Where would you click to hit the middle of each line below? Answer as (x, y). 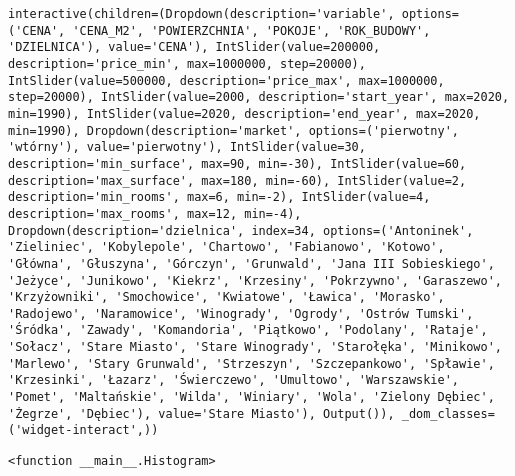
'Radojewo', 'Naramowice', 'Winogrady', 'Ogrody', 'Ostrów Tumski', (241, 313)
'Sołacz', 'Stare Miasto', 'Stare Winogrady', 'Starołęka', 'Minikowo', (255, 347)
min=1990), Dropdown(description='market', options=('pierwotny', (234, 130)
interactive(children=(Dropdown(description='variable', (201, 14)
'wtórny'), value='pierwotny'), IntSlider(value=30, (187, 147)
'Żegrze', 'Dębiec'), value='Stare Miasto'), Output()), (201, 413)
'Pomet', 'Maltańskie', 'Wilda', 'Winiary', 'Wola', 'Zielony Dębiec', (251, 397)
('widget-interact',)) (83, 430)
